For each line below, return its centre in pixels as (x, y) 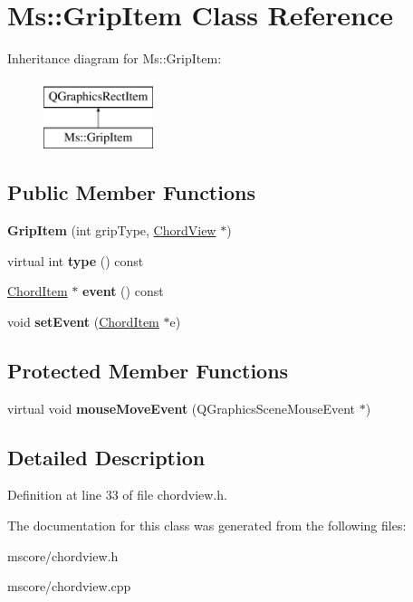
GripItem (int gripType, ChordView (112, 230)
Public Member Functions (131, 192)
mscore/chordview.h (63, 555)
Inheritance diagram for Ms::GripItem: (115, 58)
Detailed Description (106, 457)
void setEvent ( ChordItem (83, 321)
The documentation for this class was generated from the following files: (207, 526)
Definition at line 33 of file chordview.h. (117, 495)
